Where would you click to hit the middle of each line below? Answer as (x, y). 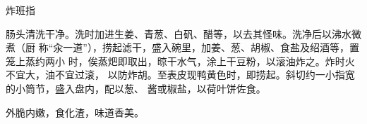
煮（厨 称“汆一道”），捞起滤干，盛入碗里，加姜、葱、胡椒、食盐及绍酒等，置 (182, 47)
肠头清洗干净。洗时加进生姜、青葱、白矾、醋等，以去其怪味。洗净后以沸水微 (183, 33)
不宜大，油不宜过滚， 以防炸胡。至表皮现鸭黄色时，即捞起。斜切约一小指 (175, 75)
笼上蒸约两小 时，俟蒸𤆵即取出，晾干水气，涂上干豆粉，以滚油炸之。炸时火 (180, 61)
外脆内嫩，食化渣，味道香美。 (75, 112)
